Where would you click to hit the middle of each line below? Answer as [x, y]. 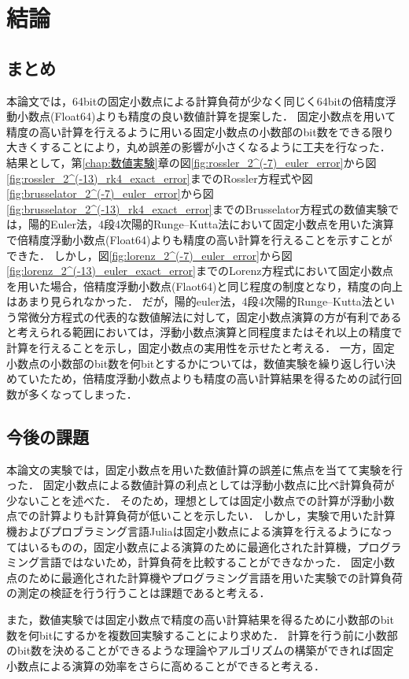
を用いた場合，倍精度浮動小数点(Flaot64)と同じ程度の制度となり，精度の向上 [204, 286]
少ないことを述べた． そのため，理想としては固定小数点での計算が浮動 [190, 500]
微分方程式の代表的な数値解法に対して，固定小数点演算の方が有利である [215, 316]
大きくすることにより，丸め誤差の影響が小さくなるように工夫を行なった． [199, 147]
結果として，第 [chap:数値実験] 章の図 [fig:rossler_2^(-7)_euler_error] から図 [192, 162]
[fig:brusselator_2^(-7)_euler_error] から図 [110, 193]
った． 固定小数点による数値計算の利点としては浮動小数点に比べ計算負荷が [201, 485]
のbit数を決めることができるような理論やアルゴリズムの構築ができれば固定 [200, 650]
